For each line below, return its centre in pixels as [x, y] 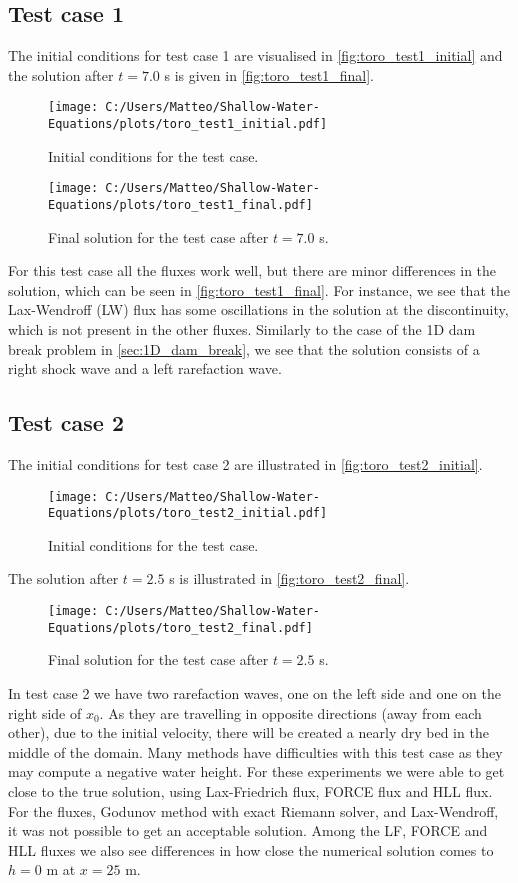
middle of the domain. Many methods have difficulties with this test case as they [255, 751]
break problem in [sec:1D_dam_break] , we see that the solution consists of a [244, 348]
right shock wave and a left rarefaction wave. [145, 368]
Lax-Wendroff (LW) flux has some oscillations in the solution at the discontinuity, [258, 309]
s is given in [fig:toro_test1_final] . [269, 74]
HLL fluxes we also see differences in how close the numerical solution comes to [251, 849]
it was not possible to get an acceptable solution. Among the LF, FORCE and [248, 830]
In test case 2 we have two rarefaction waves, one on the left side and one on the [255, 692]
